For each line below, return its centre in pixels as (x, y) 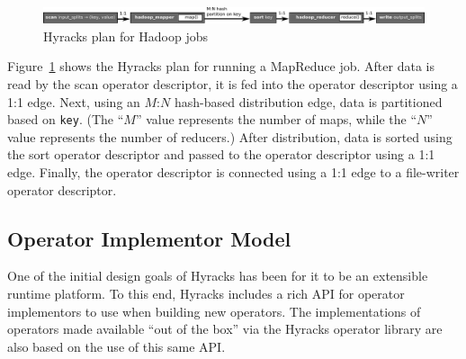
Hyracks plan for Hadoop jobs (126, 36)
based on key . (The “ (66, 119)
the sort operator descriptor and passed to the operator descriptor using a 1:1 (221, 154)
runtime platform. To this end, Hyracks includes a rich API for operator (206, 294)
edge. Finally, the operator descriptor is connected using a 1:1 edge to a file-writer (233, 172)
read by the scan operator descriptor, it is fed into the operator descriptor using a (233, 84)
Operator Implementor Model (149, 238)
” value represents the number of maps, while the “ (276, 119)
